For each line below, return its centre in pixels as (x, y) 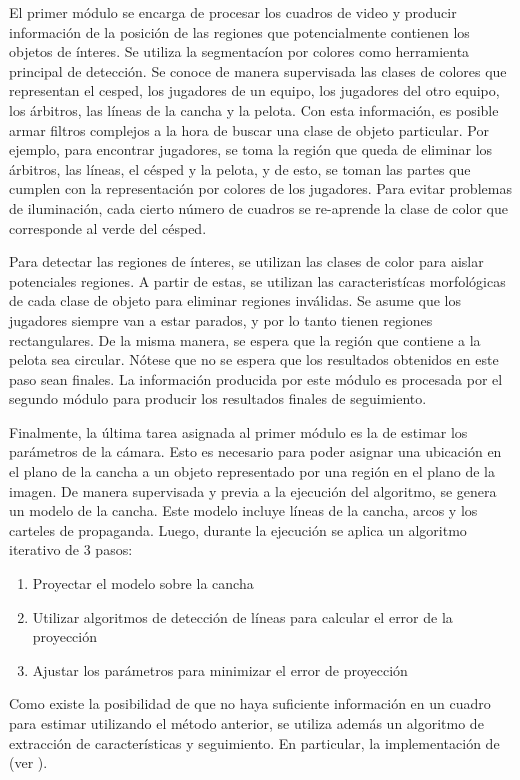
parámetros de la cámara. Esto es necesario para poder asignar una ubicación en (255, 451)
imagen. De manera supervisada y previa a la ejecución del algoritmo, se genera (253, 490)
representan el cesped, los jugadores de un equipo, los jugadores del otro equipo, (254, 90)
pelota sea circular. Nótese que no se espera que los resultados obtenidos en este (254, 359)
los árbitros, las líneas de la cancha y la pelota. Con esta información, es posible (254, 109)
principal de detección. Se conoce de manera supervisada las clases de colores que (258, 70)
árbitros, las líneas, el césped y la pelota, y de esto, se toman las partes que (240, 168)
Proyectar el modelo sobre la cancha (143, 583)
